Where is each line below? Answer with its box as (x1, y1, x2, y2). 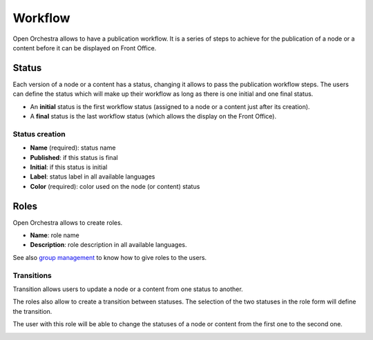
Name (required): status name (30, 143, 116, 152)
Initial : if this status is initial (30, 163, 108, 171)
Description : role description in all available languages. (30, 241, 187, 249)
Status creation (12, 129, 66, 139)
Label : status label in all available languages (30, 172, 155, 181)
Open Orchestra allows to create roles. (12, 218, 123, 227)
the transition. (12, 307, 52, 315)
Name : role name (30, 231, 79, 239)
